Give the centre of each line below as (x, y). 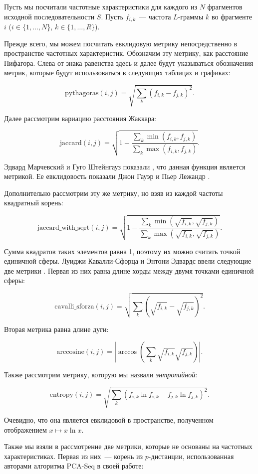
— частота (155, 16)
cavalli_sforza (74, 306)
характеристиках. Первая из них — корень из (74, 456)
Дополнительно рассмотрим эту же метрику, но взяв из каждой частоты (114, 193)
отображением (25, 429)
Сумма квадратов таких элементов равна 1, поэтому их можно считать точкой (122, 251)
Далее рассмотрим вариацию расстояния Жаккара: (80, 118)
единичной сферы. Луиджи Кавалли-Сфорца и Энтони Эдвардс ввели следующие (128, 261)
